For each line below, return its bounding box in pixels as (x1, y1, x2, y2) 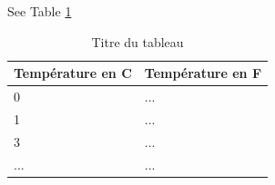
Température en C (14, 63, 132, 83)
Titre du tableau (91, 32, 184, 51)
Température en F (144, 63, 262, 83)
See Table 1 (7, 2, 72, 20)
